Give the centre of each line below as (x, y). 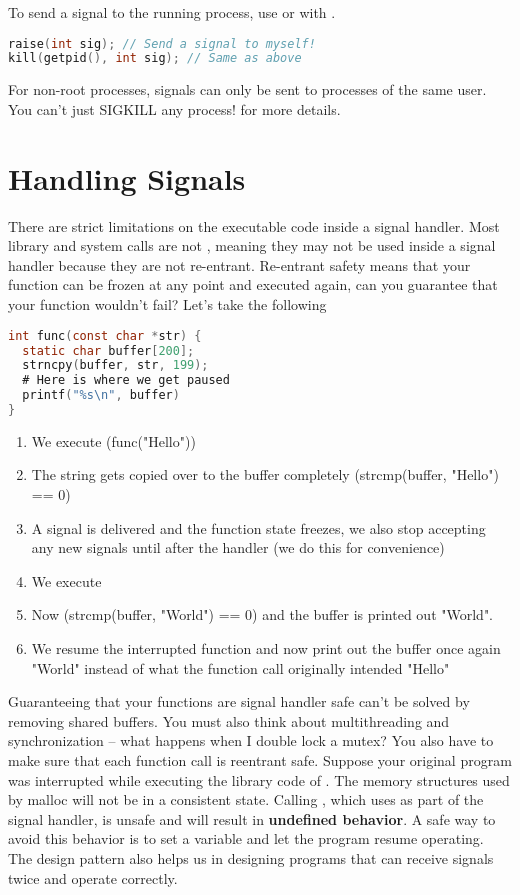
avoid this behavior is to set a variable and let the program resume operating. (246, 838)
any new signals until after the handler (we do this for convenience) (238, 547)
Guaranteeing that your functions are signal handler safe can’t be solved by (239, 701)
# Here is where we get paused (126, 380)
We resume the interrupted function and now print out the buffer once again (266, 648)
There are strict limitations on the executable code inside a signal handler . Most (254, 225)
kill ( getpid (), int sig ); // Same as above (155, 58)
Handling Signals (127, 177)
